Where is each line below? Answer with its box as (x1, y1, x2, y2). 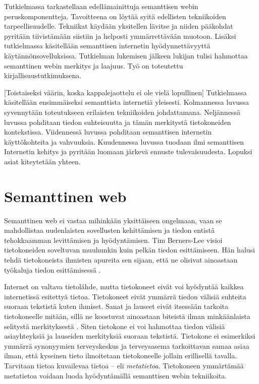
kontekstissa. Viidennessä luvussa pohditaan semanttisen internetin (4, 126, 212, 137)
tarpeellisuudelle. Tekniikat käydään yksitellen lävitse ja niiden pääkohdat (4, 21, 233, 31)
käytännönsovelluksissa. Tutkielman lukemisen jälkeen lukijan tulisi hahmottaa (4, 50, 248, 60)
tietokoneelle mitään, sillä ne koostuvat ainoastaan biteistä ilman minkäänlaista (4, 310, 250, 321)
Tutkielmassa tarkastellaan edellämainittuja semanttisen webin (4, 1, 198, 11)
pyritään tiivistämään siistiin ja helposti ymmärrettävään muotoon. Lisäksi (4, 30, 236, 41)
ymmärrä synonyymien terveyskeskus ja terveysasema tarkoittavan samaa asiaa (4, 340, 249, 351)
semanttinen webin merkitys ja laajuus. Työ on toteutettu (4, 60, 183, 71)
